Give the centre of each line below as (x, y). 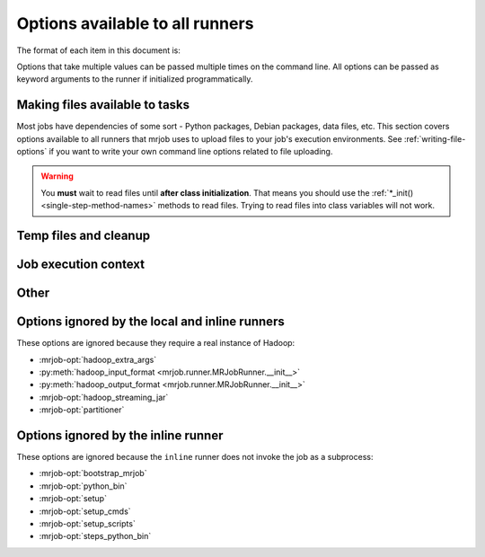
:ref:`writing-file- (435, 138)
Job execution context (81, 265)
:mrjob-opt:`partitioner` (82, 410)
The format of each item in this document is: (99, 50)
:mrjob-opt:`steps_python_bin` (95, 536)
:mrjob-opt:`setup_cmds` (85, 511)
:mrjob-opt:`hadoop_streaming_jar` (104, 397)
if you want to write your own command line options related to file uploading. (191, 152)
